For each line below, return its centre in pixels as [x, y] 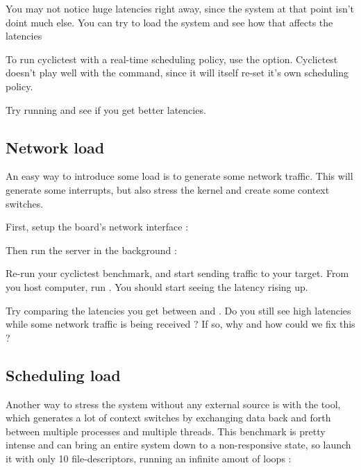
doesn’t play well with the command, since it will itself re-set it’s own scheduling [177, 73]
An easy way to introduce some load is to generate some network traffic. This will [179, 176]
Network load [55, 147]
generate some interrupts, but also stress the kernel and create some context [168, 189]
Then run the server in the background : [91, 250]
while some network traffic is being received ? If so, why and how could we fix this [180, 324]
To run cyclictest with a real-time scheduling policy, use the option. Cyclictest [172, 59]
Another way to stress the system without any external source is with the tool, [173, 404]
